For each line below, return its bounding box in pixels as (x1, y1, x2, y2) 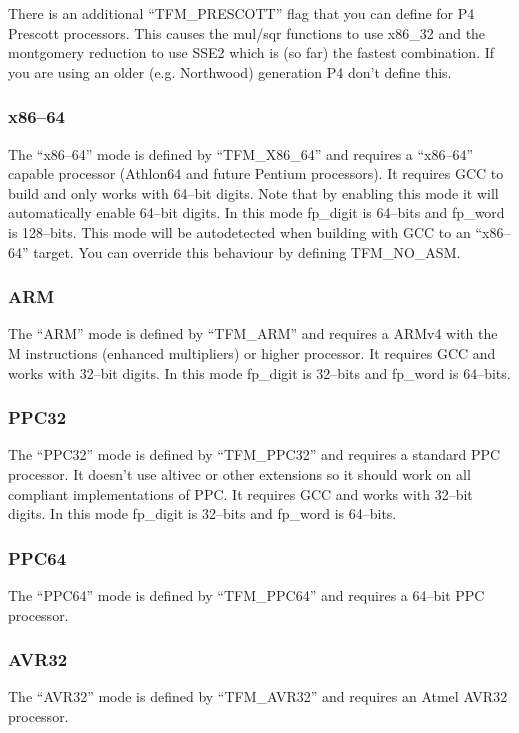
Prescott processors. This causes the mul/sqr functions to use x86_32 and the (8, 22, 486, 43)
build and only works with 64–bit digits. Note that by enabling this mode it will (8, 182, 499, 203)
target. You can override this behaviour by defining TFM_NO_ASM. (33, 241, 461, 262)
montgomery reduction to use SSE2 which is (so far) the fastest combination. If (8, 42, 495, 63)
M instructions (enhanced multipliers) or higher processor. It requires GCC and (8, 342, 496, 363)
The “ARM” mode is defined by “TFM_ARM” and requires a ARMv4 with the (8, 323, 498, 344)
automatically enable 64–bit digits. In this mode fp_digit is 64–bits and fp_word (8, 202, 505, 223)
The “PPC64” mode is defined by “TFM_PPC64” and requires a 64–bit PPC (8, 584, 485, 605)
